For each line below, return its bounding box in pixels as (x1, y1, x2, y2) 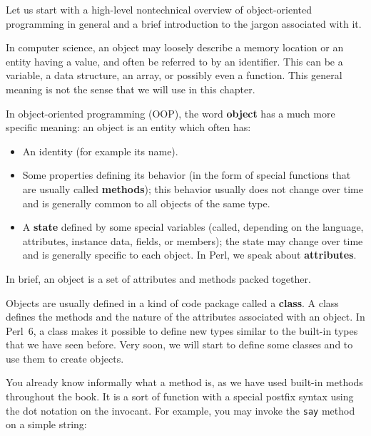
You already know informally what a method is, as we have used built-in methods (6, 375, 363, 390)
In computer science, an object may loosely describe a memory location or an (6, 40, 344, 55)
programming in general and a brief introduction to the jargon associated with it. (6, 16, 362, 31)
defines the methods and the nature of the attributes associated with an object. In (6, 309, 365, 324)
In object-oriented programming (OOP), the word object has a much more (6, 105, 335, 120)
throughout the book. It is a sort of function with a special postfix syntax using (6, 389, 354, 404)
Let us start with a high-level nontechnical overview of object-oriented (6, 2, 312, 16)
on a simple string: (6, 417, 87, 432)
